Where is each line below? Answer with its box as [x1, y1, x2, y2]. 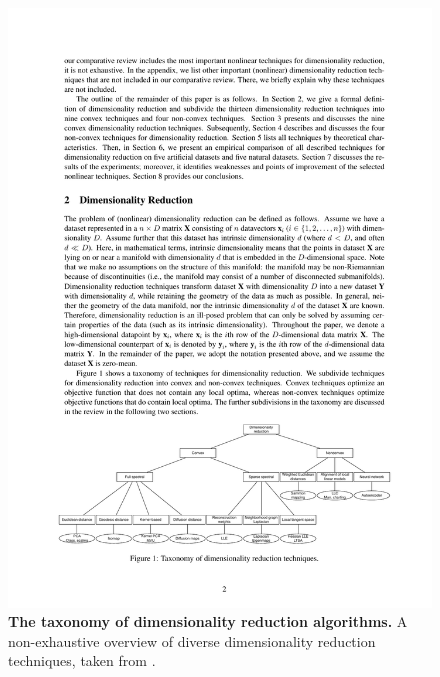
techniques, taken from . [8, 650, 156, 671]
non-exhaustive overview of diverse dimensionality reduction [8, 630, 376, 651]
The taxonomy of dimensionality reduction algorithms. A [8, 611, 408, 632]
